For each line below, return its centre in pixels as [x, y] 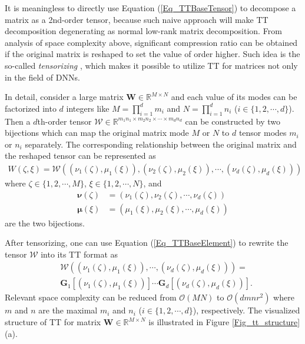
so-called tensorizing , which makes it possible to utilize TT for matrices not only [151, 65]
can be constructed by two [233, 121]
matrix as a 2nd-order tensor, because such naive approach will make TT [137, 19]
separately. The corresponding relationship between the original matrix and [161, 144]
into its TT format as [79, 254]
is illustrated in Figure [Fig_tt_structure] [224, 322]
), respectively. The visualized [246, 310]
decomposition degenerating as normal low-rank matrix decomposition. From [143, 31]
